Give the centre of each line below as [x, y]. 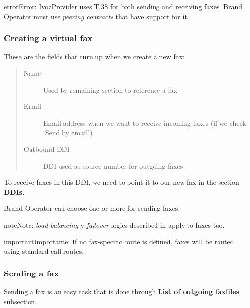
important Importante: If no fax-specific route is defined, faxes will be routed [119, 241]
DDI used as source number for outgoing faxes [113, 165]
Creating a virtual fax [48, 38]
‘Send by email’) [68, 132]
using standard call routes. [44, 251]
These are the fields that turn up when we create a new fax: [94, 56]
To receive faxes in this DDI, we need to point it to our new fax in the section [122, 182]
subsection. [21, 301]
